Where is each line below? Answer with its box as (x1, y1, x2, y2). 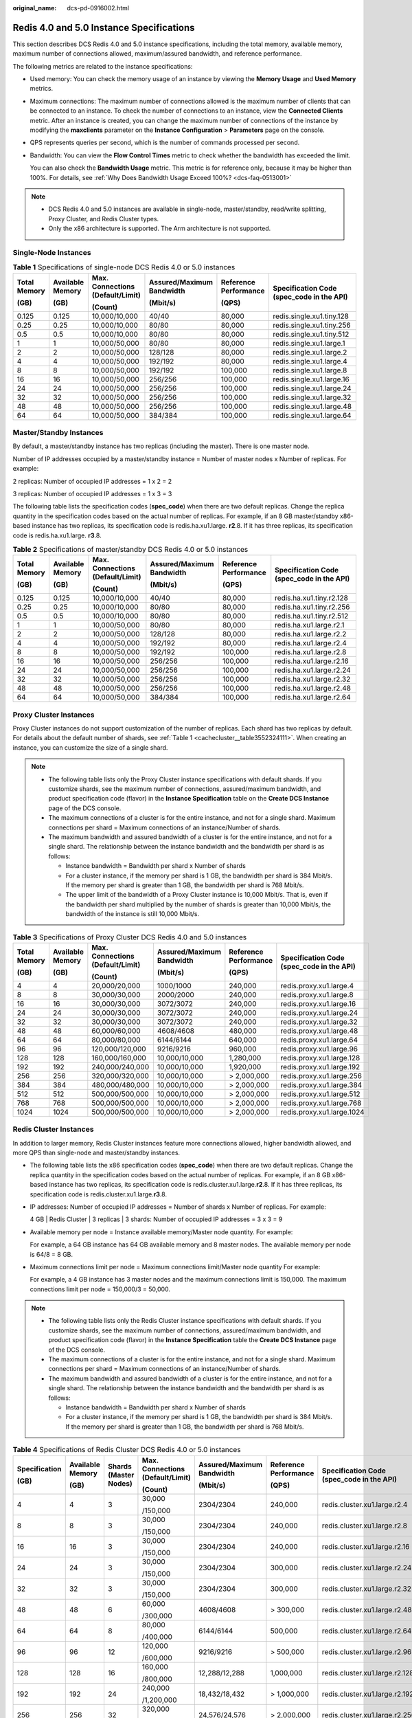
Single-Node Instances (12, 247, 92, 257)
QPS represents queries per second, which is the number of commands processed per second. (30, 138, 300, 147)
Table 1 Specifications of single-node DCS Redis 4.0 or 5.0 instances (12, 263, 236, 272)
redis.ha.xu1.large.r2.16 (275, 656, 350, 666)
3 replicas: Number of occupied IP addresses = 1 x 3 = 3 (12, 489, 172, 498)
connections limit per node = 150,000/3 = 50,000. (30, 1285, 171, 1293)
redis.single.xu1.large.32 (272, 392, 352, 402)
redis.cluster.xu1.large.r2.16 (321, 1541, 410, 1551)
